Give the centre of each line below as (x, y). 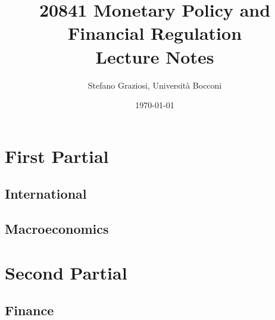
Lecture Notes (155, 56)
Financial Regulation (155, 33)
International (46, 194)
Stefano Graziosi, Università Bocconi (155, 85)
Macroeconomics (57, 229)
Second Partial (66, 272)
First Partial (57, 156)
